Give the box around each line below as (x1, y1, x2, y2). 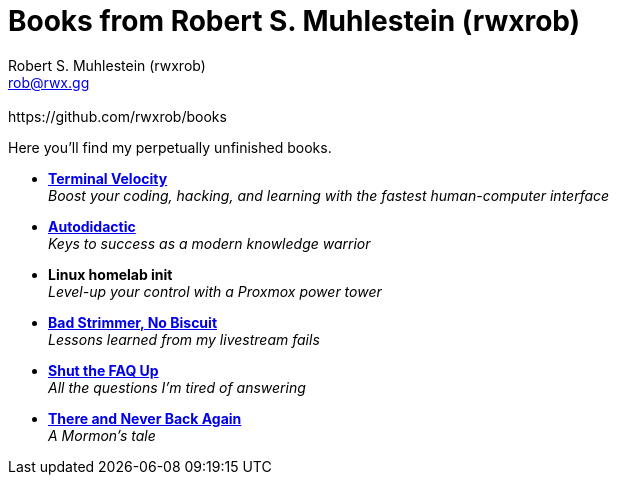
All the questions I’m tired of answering (48, 378, 306, 396)
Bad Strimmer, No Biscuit (48, 313, 218, 331)
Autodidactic (48, 217, 136, 235)
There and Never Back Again (48, 409, 242, 427)
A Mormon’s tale (48, 426, 156, 444)
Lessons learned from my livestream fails (48, 330, 320, 348)
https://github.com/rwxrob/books (8, 107, 227, 125)
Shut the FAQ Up (48, 361, 159, 379)
